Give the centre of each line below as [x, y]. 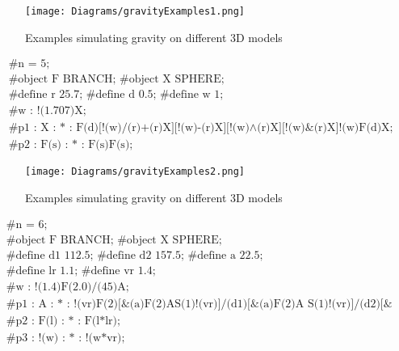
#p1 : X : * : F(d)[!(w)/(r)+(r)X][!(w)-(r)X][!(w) [129, 128]
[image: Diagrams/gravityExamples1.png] [135, 11]
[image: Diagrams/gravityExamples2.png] [135, 172]
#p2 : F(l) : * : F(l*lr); [63, 321]
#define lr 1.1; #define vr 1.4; [81, 271]
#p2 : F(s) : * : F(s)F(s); [71, 145]
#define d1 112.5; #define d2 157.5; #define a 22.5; [134, 255]
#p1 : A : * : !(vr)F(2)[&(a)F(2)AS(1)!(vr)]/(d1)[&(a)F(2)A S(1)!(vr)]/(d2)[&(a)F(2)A [199, 304]
